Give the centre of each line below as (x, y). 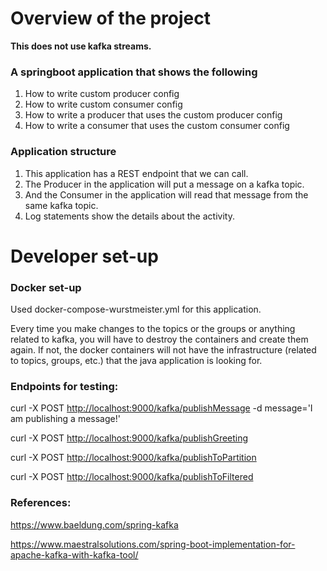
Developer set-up (84, 256)
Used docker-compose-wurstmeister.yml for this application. (136, 309)
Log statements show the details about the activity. (129, 216)
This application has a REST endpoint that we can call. (136, 173)
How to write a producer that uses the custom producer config (153, 115)
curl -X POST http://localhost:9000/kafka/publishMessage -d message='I (161, 408)
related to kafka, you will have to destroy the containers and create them (159, 339)
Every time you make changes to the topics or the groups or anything (153, 329)
